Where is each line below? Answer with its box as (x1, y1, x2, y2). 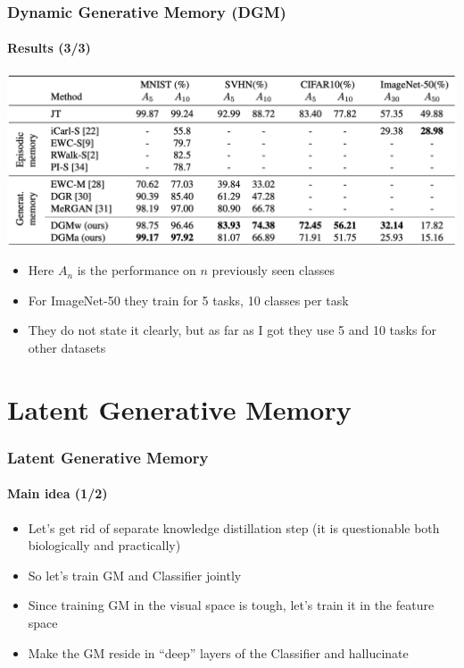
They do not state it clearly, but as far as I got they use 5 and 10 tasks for (28, 321, 436, 339)
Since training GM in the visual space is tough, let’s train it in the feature (28, 596, 435, 614)
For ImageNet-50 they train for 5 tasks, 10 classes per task (28, 290, 349, 309)
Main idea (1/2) (7, 484, 108, 503)
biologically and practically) (28, 536, 181, 555)
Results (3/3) (7, 38, 91, 57)
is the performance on (77, 261, 196, 280)
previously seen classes (211, 261, 335, 280)
